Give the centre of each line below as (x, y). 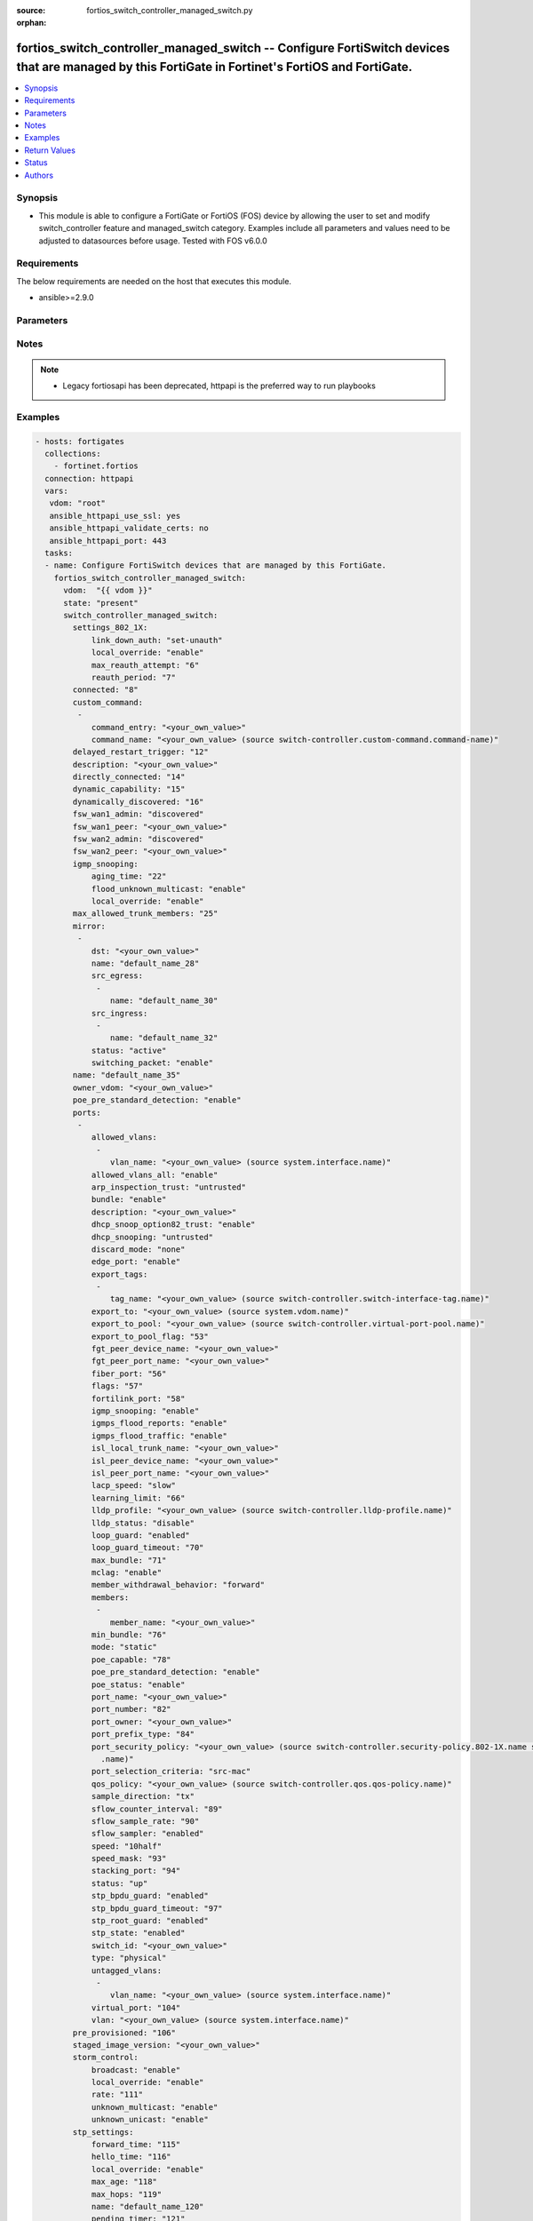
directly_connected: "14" (129, 777)
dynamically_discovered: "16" (138, 801)
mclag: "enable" (127, 1573)
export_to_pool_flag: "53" (150, 1336)
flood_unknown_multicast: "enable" (168, 889)
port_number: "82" (131, 1709)
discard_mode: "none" (138, 1249)
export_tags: (119, 1274)
